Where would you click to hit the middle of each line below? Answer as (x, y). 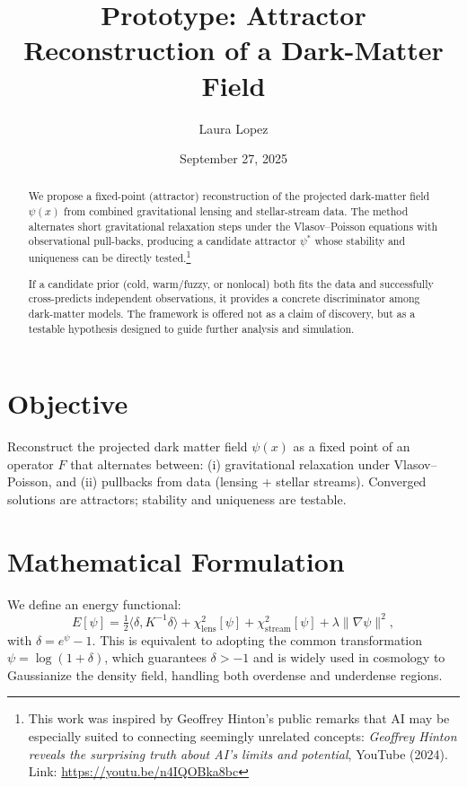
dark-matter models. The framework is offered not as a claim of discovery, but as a (222, 313)
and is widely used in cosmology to (349, 657)
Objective (68, 403)
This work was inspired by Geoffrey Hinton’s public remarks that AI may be (239, 718)
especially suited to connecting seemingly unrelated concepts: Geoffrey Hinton (242, 735)
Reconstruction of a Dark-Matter (233, 50)
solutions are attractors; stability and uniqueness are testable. (177, 498)
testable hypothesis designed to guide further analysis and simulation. (191, 328)
